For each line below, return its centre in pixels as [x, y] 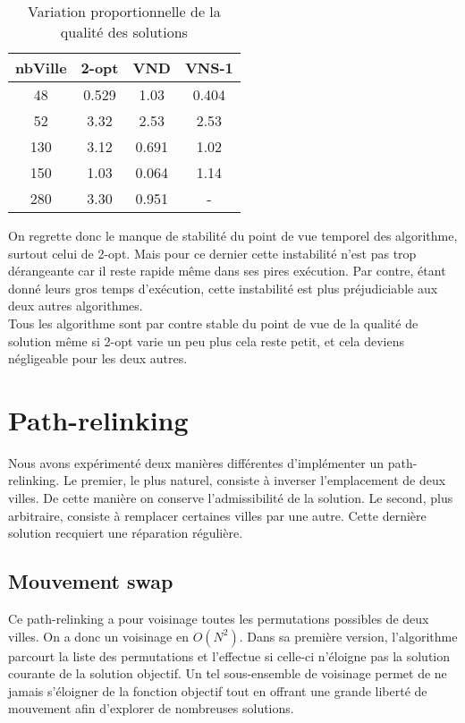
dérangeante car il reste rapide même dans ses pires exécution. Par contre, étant [227, 271]
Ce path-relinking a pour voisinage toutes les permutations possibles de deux [219, 619]
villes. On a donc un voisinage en [98, 636]
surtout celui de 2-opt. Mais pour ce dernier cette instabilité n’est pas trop [212, 253]
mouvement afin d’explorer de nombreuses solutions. [151, 708]
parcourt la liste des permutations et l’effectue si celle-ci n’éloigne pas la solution [229, 655]
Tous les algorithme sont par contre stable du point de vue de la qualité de [213, 323]
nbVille [41, 68]
